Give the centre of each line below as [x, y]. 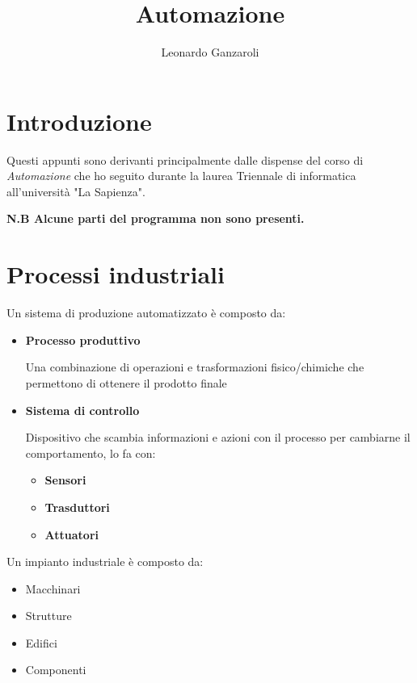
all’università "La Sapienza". [76, 191]
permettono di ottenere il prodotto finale [126, 382]
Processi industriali [116, 274]
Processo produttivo [83, 339]
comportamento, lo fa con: [91, 453]
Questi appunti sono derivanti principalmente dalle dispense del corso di [185, 159]
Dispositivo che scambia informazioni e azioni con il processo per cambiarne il [218, 437]
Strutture [48, 616]
